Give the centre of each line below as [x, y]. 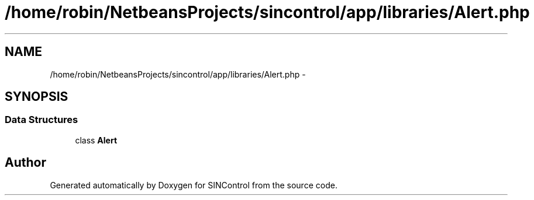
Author [25, 163]
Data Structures [42, 120]
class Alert [96, 140]
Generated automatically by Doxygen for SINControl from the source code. [194, 185]
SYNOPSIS [37, 97]
